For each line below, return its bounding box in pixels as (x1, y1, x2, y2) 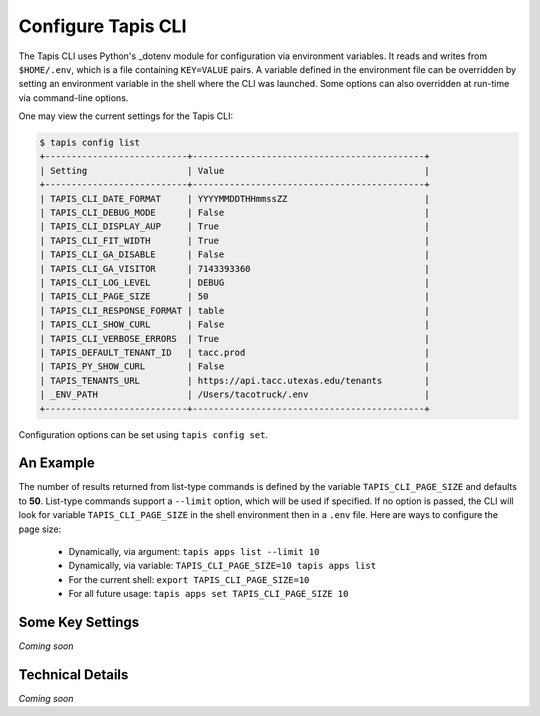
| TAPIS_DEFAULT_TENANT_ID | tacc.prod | (39, 346, 430, 358)
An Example (18, 455, 95, 472)
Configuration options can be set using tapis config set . (18, 428, 269, 440)
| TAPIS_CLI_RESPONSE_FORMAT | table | (39, 305, 430, 316)
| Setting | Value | (39, 165, 430, 176)
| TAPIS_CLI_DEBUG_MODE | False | (39, 207, 430, 219)
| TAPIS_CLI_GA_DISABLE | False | (39, 249, 430, 260)
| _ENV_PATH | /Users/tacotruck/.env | (39, 389, 430, 400)
